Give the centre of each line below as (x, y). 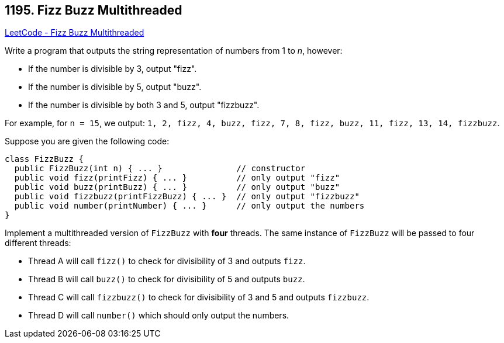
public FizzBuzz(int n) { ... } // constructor (160, 169)
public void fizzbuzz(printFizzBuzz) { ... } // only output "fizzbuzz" (187, 197)
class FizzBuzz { (44, 159)
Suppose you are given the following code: (87, 141)
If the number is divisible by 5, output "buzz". (115, 87)
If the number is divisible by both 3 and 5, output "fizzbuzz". (144, 105)
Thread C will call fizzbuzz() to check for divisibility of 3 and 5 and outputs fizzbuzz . (199, 297)
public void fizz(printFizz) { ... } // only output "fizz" (177, 178)
